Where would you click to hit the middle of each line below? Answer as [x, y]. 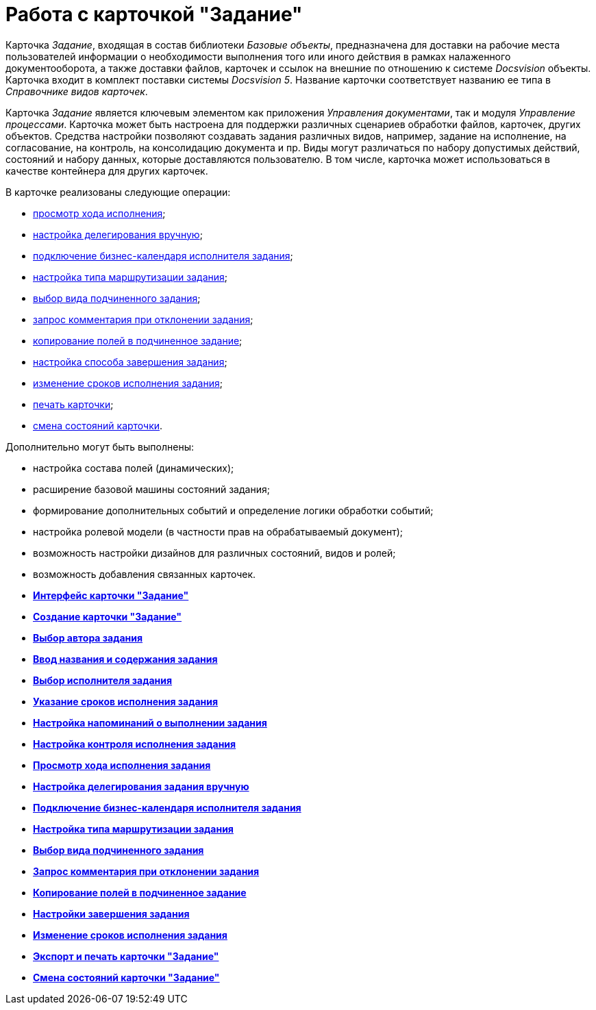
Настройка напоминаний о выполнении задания [150, 722]
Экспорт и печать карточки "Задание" [126, 956]
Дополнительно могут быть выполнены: [100, 446]
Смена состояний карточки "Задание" [126, 977]
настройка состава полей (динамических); [134, 468]
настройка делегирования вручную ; [118, 234]
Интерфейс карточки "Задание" [111, 595]
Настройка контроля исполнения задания [135, 744]
